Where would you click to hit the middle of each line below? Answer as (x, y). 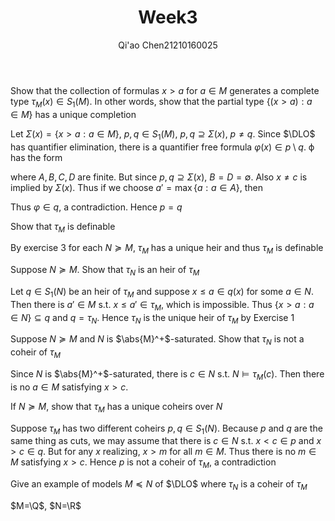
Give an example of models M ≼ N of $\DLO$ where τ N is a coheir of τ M (159, 485)
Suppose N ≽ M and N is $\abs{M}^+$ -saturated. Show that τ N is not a (157, 340)
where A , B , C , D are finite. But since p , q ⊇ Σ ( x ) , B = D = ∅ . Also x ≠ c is (159, 177)
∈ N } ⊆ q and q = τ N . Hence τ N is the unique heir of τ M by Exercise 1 (152, 318)
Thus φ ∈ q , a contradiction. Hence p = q (96, 207)
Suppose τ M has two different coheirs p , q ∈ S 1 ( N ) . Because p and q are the (166, 429)
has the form (36, 157)
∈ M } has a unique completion (73, 114)
